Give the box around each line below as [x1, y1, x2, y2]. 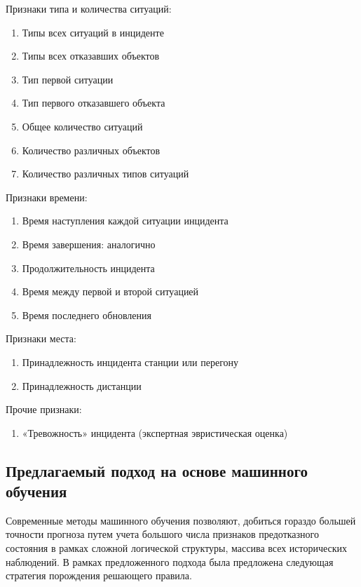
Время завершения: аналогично [22, 236, 156, 251]
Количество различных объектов [22, 142, 161, 157]
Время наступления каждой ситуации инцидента [22, 213, 229, 228]
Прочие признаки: [6, 402, 82, 417]
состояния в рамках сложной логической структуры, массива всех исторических [6, 541, 348, 555]
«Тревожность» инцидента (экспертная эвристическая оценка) [22, 425, 288, 440]
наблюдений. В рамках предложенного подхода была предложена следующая [6, 554, 334, 569]
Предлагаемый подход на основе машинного [6, 459, 308, 481]
